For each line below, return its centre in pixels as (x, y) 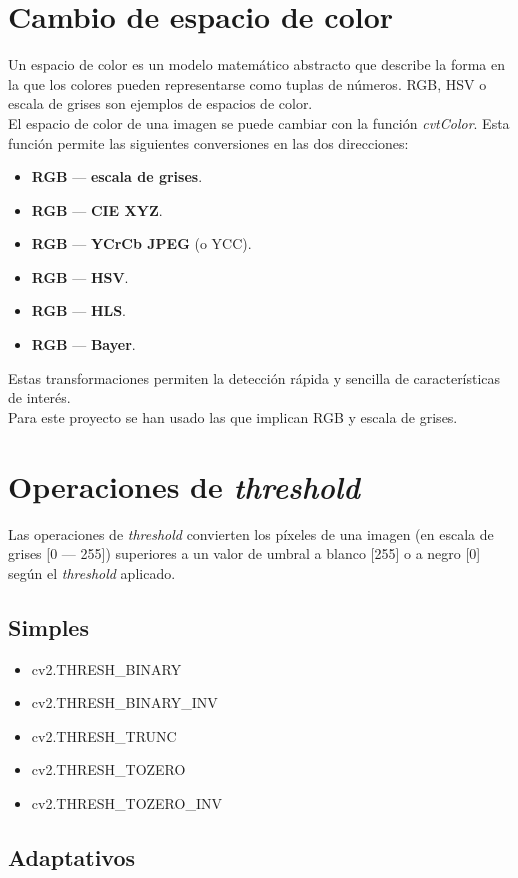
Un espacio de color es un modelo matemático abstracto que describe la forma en (257, 64)
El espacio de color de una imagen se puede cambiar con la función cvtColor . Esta (259, 122)
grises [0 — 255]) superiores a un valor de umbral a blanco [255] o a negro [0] (244, 553)
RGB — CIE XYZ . (97, 209)
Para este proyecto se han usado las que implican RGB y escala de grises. (233, 416)
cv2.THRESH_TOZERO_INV (126, 802)
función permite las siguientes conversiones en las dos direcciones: (208, 142)
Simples (48, 626)
